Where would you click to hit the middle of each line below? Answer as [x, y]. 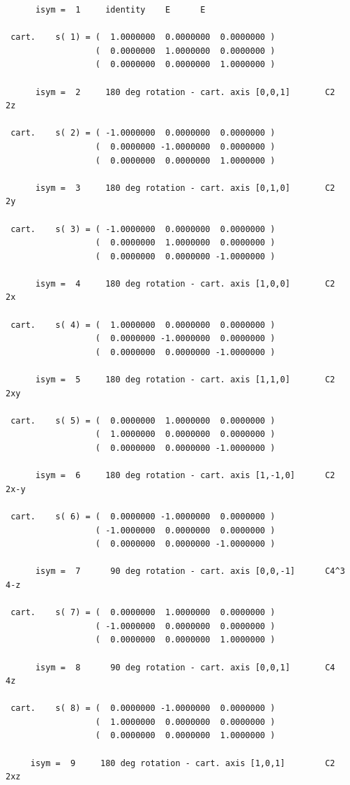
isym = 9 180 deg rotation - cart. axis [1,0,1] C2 [183, 763]
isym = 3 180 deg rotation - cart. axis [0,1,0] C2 [185, 188]
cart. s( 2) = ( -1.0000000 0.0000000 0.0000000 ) [143, 133]
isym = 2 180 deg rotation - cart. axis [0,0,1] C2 [185, 92]
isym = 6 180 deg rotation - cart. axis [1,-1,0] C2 [185, 476]
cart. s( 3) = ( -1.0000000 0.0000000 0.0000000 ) [143, 229]
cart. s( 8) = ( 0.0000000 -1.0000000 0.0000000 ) [143, 708]
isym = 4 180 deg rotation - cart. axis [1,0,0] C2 [185, 283]
